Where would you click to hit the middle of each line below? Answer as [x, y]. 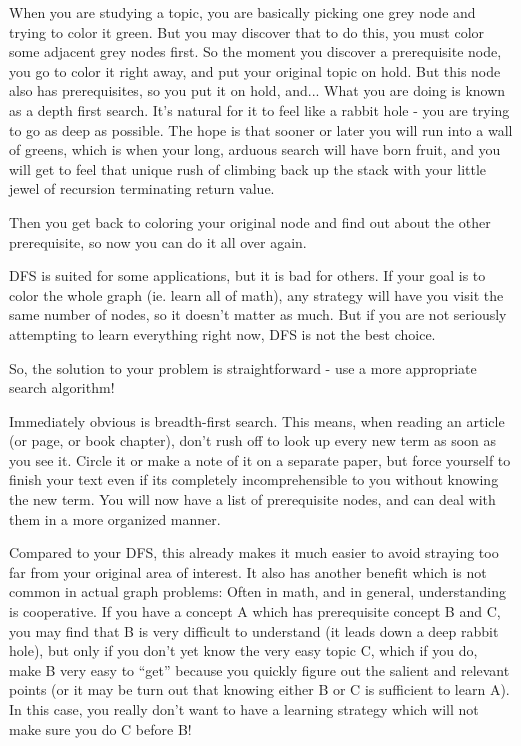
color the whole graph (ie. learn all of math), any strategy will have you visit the [256, 294]
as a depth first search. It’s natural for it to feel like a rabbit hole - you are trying [259, 109]
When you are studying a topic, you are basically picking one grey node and [242, 12]
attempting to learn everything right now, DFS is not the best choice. [222, 333]
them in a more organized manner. [115, 518]
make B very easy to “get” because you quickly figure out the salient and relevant [259, 669]
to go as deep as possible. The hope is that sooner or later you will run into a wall [261, 129]
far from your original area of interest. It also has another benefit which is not [248, 571]
